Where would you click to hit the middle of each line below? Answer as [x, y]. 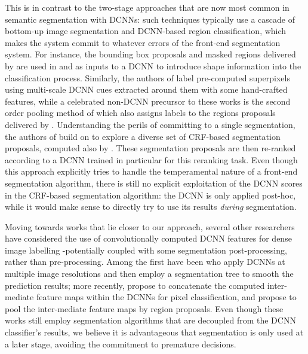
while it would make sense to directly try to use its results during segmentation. [151, 207]
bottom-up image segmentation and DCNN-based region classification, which [146, 31]
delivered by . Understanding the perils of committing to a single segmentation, [150, 124]
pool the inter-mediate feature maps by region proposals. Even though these [144, 308]
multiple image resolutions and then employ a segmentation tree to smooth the [149, 274]
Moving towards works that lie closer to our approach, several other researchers [150, 226]
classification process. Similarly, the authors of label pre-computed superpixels [147, 77]
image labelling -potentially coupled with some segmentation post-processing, [146, 250]
